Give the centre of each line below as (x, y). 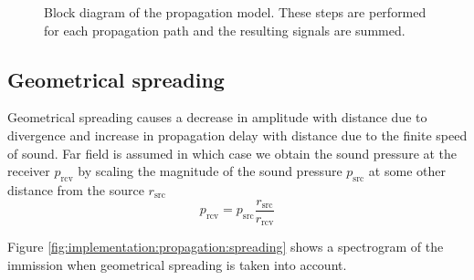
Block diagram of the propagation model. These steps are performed (235, 12)
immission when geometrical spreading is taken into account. (177, 264)
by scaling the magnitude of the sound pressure (210, 171)
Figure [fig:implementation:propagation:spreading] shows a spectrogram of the (226, 247)
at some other (407, 171)
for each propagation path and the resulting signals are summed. (225, 30)
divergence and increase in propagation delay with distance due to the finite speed (237, 135)
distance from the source (76, 189)
